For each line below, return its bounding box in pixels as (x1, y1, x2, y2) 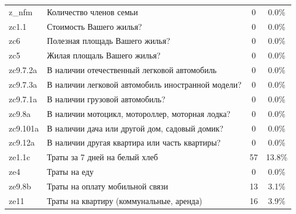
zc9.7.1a (9, 92, 37, 105)
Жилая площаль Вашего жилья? (47, 49, 161, 61)
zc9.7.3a (9, 78, 37, 90)
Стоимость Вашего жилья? (47, 20, 142, 32)
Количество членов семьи (47, 5, 138, 18)
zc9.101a (9, 122, 39, 134)
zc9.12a (9, 136, 35, 149)
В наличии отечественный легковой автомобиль (47, 64, 217, 76)
